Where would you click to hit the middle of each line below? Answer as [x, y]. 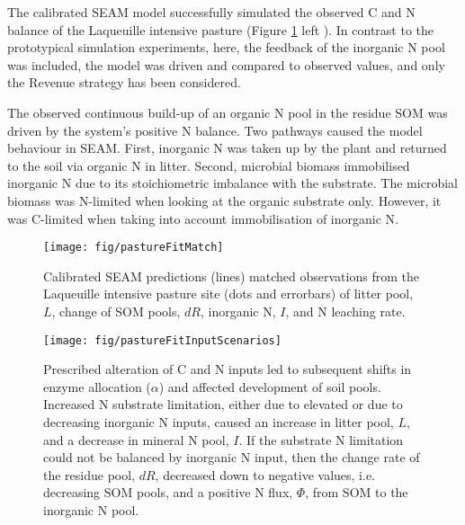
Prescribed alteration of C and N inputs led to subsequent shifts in [228, 369]
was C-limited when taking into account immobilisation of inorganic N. [203, 218]
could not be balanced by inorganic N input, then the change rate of [232, 457]
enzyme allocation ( [97, 386]
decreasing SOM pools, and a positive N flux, [168, 492]
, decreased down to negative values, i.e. [265, 474]
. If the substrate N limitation [321, 439]
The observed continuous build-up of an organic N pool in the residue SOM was [228, 112]
